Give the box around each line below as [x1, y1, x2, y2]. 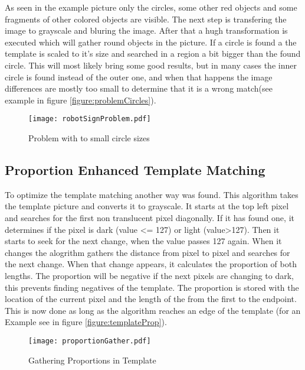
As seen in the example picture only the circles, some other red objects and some [5, 1, 297, 13]
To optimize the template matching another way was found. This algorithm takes [5, 188, 299, 200]
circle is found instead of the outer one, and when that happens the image [5, 70, 273, 83]
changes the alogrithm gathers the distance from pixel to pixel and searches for [5, 246, 290, 258]
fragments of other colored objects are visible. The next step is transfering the [5, 12, 287, 25]
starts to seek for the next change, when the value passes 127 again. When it [5, 235, 282, 247]
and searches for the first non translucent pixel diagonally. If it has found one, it [5, 211, 294, 223]
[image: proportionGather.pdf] [28, 336, 151, 345]
